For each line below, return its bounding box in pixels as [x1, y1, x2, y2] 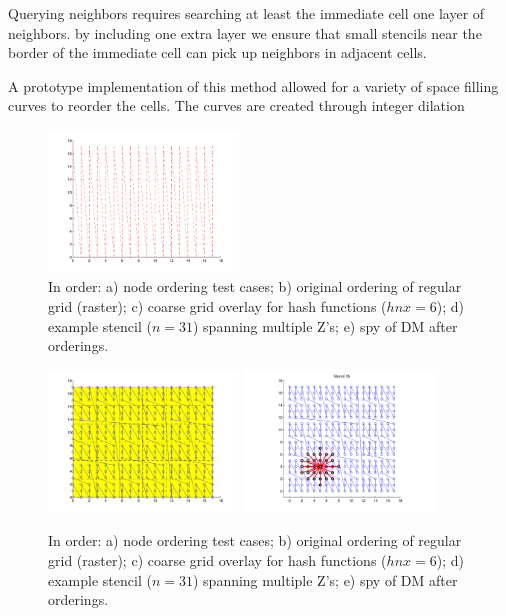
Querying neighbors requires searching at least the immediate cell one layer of [8, 3, 485, 23]
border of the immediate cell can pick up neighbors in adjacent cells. [8, 42, 427, 63]
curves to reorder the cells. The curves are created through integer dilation [8, 95, 465, 116]
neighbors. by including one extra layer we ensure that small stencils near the [8, 22, 482, 43]
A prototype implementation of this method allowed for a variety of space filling [8, 75, 499, 96]
